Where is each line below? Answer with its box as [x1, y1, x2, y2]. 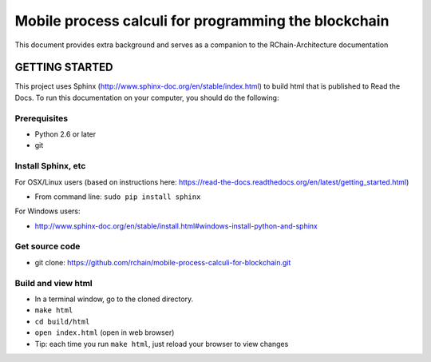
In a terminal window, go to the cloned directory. [34, 294, 194, 304]
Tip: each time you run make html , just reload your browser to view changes [34, 339, 289, 348]
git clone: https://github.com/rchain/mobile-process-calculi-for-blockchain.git [34, 257, 291, 267]
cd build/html [34, 316, 90, 326]
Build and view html [14, 277, 93, 288]
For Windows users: [14, 206, 81, 216]
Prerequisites [14, 113, 68, 124]
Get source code [14, 241, 81, 252]
